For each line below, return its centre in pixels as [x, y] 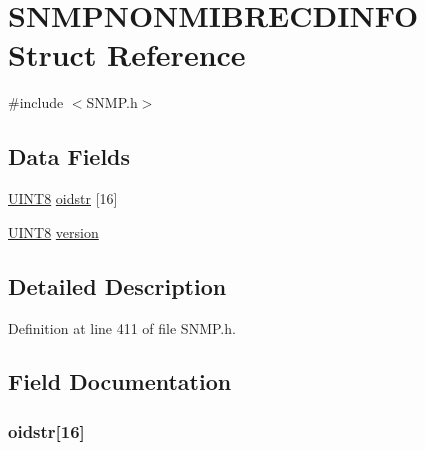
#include [36, 102]
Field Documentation [120, 381]
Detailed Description [117, 285]
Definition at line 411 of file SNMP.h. [122, 327]
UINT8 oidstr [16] [63, 198]
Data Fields [69, 156]
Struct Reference [127, 54]
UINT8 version [53, 231]
